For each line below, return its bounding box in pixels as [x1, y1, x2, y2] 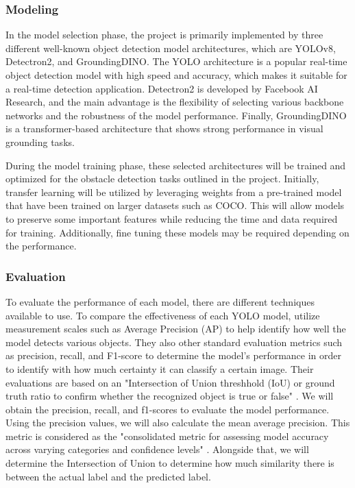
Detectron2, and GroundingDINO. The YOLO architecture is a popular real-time [5, 54, 347, 69]
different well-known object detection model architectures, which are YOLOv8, [5, 40, 336, 55]
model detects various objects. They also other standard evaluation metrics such [5, 334, 343, 349]
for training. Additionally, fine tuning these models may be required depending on [5, 225, 350, 239]
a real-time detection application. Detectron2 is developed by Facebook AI [5, 81, 318, 95]
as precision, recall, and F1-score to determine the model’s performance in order [5, 348, 342, 363]
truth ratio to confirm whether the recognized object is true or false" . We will [5, 389, 334, 403]
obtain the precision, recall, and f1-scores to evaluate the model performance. [5, 402, 330, 416]
